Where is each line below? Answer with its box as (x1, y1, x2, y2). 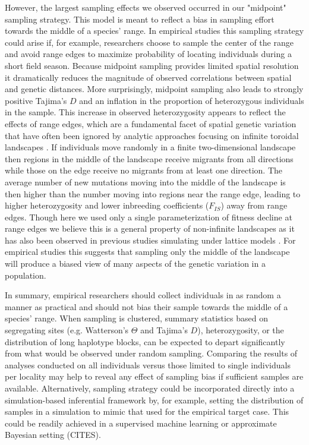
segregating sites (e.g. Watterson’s (5, 324, 129, 336)
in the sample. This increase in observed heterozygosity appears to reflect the (5, 106, 286, 118)
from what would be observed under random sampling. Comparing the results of (5, 347, 298, 359)
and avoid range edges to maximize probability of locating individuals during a (5, 48, 292, 60)
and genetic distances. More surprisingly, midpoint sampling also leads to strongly (5, 83, 304, 95)
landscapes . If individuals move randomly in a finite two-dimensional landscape (5, 141, 296, 153)
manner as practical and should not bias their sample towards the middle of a (5, 300, 288, 313)
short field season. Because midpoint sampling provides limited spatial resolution (5, 59, 299, 71)
